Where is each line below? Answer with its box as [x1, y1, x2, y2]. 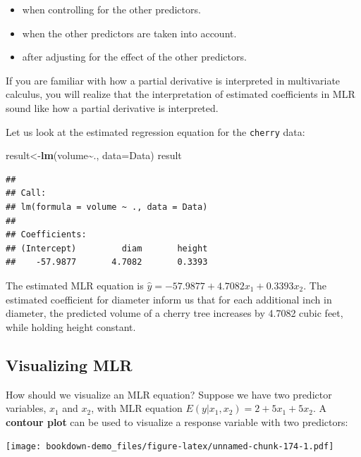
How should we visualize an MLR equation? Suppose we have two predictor [6, 387, 332, 401]
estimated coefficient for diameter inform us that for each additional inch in [6, 292, 332, 306]
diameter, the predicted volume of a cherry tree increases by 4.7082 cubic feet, [6, 306, 343, 320]
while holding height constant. [6, 319, 136, 334]
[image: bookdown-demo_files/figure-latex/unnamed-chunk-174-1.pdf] [6, 442, 334, 452]
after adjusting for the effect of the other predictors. [22, 49, 247, 64]
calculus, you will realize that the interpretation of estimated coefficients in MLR [6, 87, 355, 101]
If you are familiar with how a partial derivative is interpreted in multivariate [6, 73, 341, 87]
